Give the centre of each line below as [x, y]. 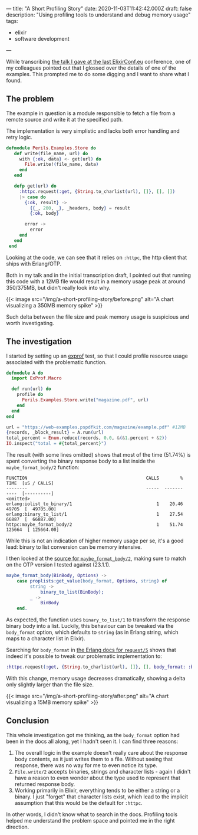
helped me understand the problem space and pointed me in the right [90, 820]
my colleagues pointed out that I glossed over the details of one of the [91, 68]
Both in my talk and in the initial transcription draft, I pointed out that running [99, 275]
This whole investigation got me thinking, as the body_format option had [93, 735]
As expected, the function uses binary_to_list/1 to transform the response [98, 620]
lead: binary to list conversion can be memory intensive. [74, 547]
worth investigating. [30, 323]
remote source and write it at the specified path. [65, 119]
